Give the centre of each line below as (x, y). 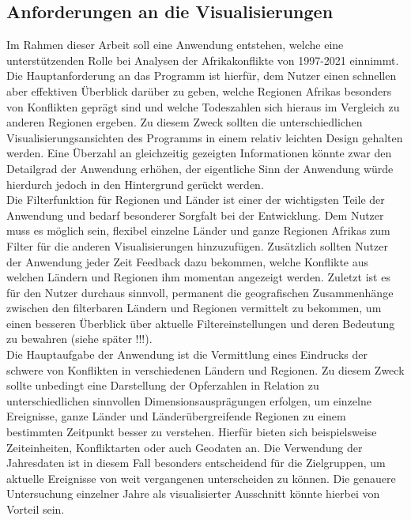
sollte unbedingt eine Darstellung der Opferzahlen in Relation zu (163, 385)
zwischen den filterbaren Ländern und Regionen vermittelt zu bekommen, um (194, 308)
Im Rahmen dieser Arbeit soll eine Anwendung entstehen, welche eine (175, 45)
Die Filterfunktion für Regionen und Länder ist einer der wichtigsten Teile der (196, 200)
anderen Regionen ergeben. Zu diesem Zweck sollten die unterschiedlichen (185, 122)
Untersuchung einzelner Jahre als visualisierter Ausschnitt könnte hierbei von (193, 494)
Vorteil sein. (36, 509)
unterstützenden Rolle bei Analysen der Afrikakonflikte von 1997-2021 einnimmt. (203, 60)
